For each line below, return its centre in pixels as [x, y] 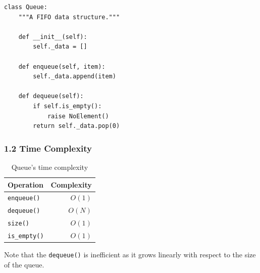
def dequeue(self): [51, 96]
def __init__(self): [53, 37]
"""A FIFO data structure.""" [69, 17]
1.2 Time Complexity [48, 148]
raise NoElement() [78, 116]
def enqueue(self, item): [62, 66]
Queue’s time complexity [50, 167]
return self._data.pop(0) [76, 126]
